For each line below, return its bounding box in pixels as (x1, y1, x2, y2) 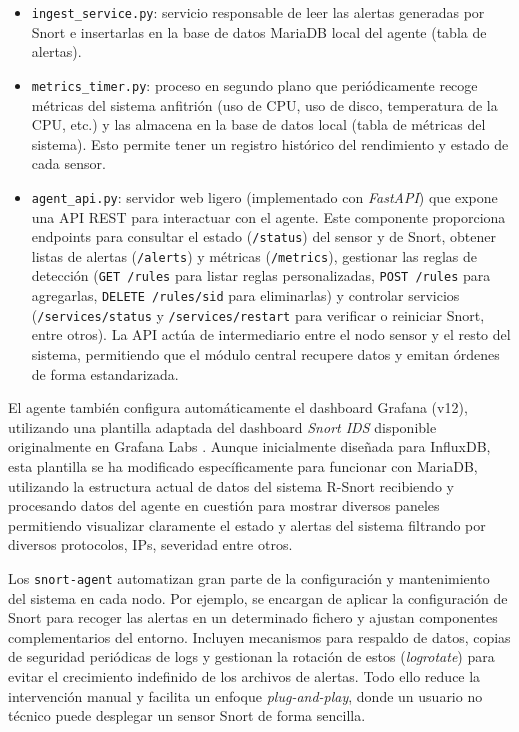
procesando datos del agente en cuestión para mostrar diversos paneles (8, 495, 440, 516)
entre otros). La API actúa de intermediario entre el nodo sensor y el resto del (31, 324, 511, 345)
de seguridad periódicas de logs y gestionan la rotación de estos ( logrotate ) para (8, 646, 495, 667)
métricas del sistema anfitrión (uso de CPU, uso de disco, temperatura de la (31, 94, 498, 115)
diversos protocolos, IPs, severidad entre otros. (8, 534, 293, 555)
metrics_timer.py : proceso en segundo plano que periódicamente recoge (31, 74, 478, 95)
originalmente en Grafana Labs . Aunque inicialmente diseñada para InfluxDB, (8, 436, 491, 457)
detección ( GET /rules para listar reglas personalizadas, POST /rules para (31, 265, 491, 286)
